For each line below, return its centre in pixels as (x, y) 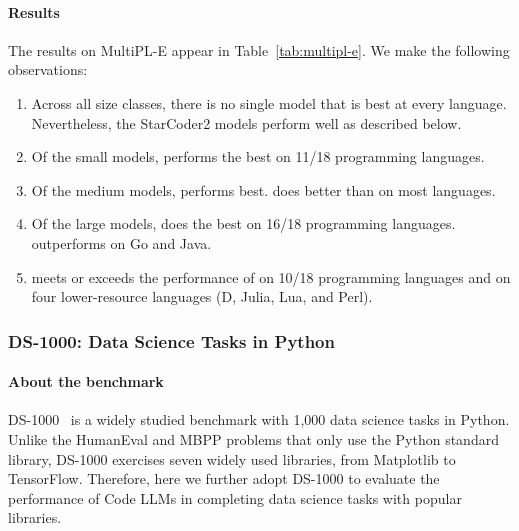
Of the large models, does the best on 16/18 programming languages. (243, 223)
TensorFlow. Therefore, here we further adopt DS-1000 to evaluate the (224, 478)
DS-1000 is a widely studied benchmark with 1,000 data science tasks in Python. (259, 419)
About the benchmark (86, 381)
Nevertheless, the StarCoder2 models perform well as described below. (246, 122)
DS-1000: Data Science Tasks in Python (171, 340)
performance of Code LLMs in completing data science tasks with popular (235, 497)
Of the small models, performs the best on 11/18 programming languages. (258, 156)
